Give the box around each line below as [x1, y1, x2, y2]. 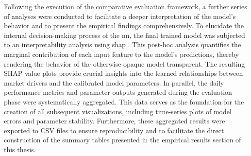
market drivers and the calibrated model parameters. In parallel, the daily [4, 77, 224, 87]
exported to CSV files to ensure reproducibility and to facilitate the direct [4, 125, 224, 135]
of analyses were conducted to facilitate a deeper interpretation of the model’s [4, 11, 236, 21]
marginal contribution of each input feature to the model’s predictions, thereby [4, 49, 239, 59]
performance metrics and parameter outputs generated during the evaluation [4, 87, 232, 97]
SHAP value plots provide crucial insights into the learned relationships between [4, 68, 243, 78]
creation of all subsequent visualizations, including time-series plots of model [4, 106, 232, 116]
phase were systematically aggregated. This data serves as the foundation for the [4, 96, 244, 106]
